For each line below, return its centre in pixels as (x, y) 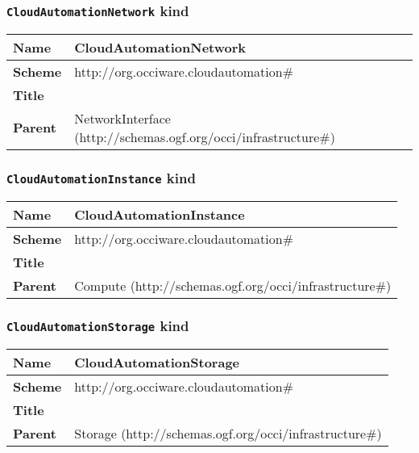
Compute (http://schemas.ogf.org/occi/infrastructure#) (233, 285)
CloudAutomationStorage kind (98, 326)
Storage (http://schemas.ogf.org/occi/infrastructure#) (228, 434)
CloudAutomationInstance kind (101, 177)
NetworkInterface (122, 118)
